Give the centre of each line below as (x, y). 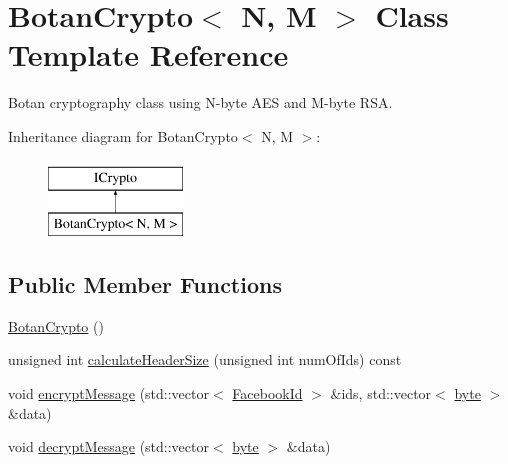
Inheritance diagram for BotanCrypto (123, 135)
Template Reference (148, 54)
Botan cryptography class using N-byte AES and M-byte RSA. (200, 102)
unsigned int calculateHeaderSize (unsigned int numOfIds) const (205, 359)
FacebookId (267, 393)
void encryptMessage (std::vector (108, 393)
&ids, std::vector (381, 393)
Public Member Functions (145, 284)
